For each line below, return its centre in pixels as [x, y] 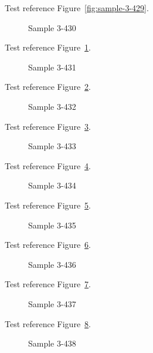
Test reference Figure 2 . [48, 87]
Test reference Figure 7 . [48, 284]
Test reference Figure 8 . [48, 323]
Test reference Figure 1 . [48, 47]
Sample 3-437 [52, 303]
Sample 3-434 [52, 185]
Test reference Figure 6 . [48, 245]
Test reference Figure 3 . [48, 126]
